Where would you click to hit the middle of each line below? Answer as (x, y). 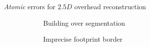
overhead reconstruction (110, 6)
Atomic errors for (30, 6)
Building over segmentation (84, 23)
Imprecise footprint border (83, 39)
